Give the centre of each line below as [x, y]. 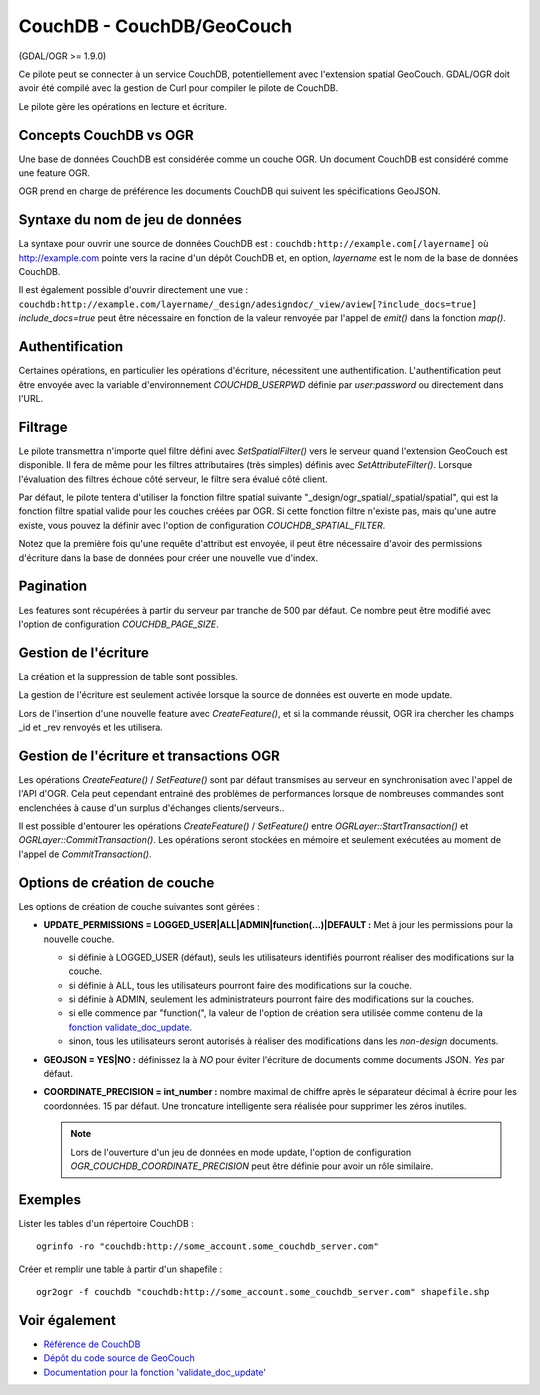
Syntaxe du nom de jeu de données [130, 220]
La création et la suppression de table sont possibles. [128, 676]
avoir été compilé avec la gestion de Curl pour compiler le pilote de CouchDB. [178, 88]
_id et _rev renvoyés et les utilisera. [91, 727]
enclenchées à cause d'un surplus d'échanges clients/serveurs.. [151, 807]
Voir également [67, 1320]
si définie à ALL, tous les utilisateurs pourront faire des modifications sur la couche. [240, 985]
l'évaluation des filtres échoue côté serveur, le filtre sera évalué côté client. [173, 479]
